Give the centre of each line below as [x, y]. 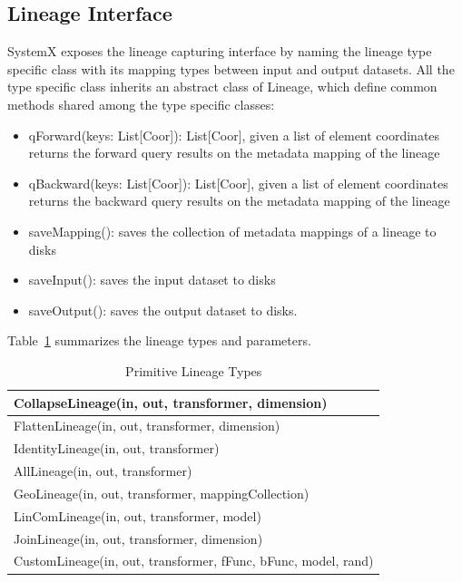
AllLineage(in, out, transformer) [103, 471]
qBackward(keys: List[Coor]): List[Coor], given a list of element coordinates [238, 183]
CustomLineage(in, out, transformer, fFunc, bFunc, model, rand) [194, 561]
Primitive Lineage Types [194, 370]
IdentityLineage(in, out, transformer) [117, 448]
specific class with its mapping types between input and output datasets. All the [231, 68]
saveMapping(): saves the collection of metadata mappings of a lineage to [232, 231]
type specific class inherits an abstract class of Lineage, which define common [222, 87]
